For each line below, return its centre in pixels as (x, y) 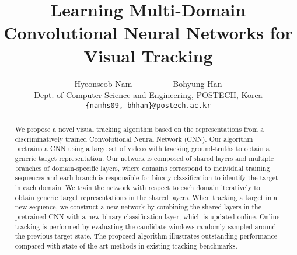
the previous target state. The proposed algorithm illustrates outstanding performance (146, 236)
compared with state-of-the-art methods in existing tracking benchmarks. (126, 246)
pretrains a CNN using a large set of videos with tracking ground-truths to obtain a (142, 149)
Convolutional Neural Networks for (148, 32)
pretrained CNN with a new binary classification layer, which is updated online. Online (147, 217)
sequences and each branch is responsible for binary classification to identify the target (146, 178)
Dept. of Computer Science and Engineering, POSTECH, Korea (148, 95)
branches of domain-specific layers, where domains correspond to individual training (142, 168)
